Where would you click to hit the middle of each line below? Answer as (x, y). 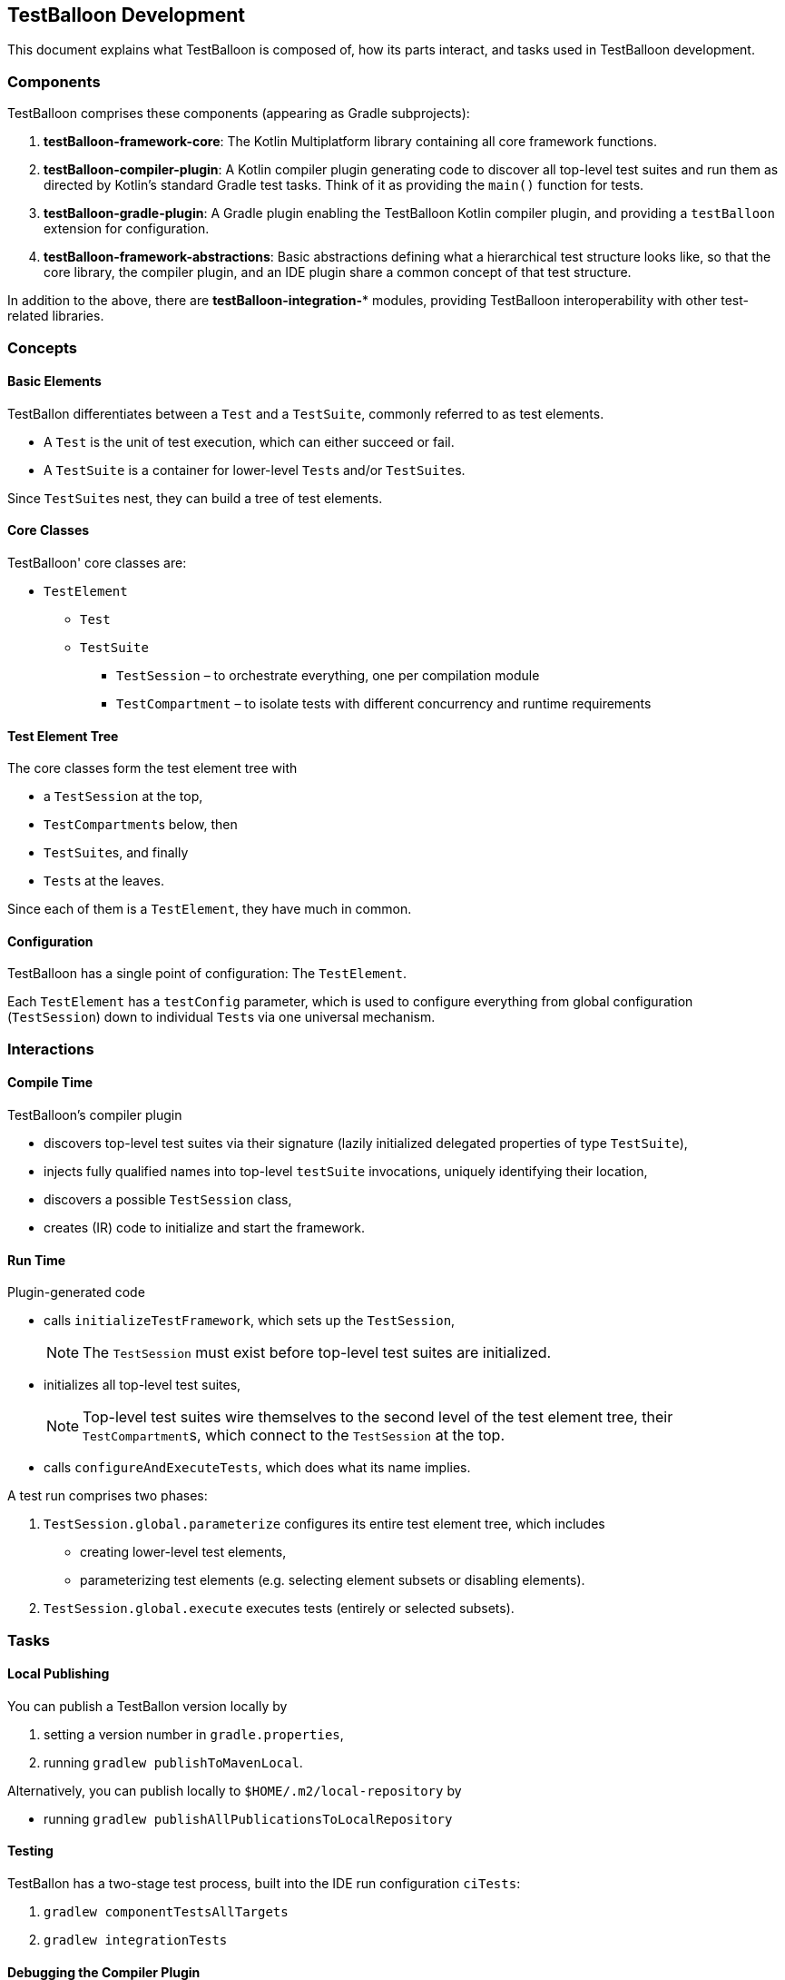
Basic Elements (54, 381)
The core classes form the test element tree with (152, 768)
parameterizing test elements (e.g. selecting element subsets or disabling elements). (333, 1580)
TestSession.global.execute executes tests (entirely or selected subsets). (279, 1609)
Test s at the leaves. (104, 881)
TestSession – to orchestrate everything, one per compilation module (328, 675)
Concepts (43, 347)
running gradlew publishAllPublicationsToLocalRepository (248, 1818)
